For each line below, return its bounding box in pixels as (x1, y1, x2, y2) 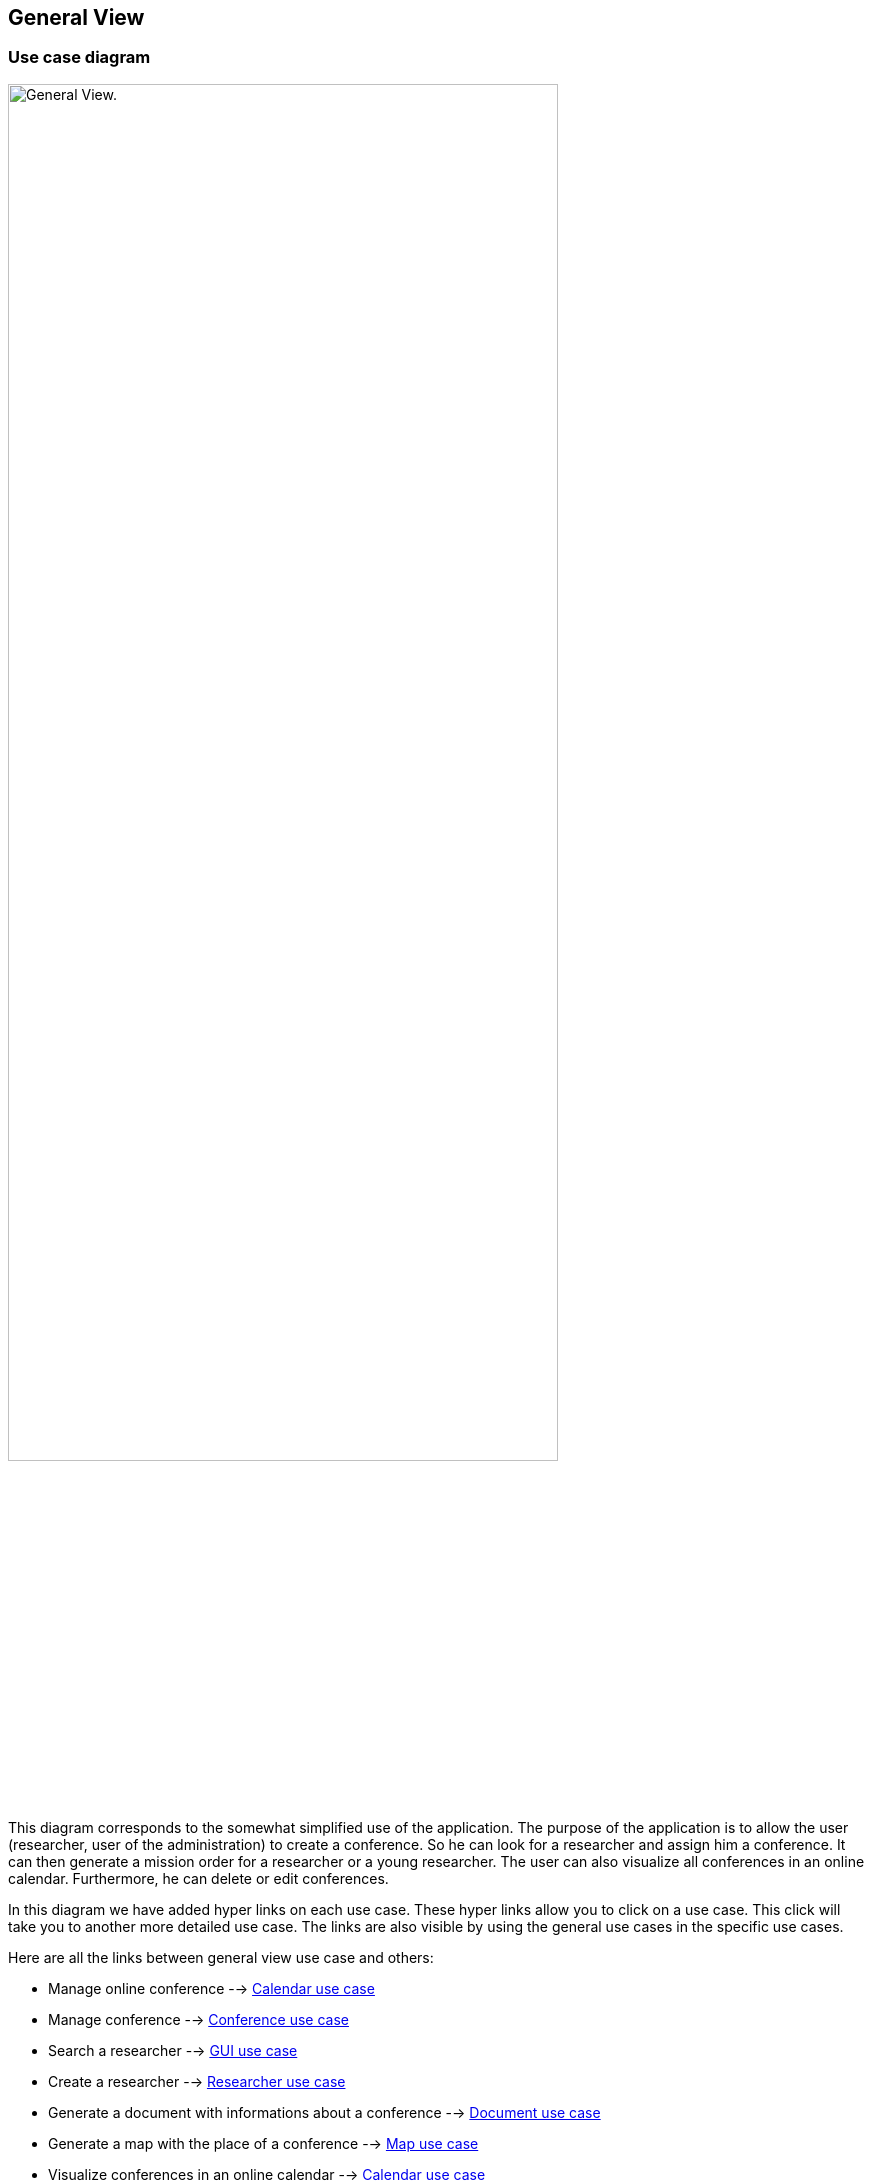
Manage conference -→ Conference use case (48, 2011, 349, 2029)
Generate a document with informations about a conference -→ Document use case (48, 2104, 601, 2122)
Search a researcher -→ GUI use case (48, 2042, 298, 2060)
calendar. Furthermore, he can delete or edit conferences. (8, 1870, 389, 1888)
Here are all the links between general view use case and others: (8, 1949, 434, 1967)
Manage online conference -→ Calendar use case (48, 1980, 375, 1998)
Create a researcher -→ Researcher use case (48, 2073, 346, 2091)
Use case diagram (8, 47, 151, 68)
